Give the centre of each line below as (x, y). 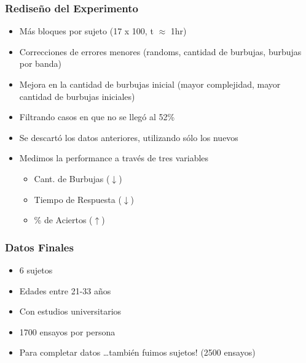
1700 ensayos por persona (67, 331)
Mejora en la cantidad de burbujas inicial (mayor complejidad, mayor (150, 84)
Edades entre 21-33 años (65, 290)
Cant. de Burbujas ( (72, 178)
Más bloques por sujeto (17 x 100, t (86, 31)
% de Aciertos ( (63, 220)
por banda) (40, 63)
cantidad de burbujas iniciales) (77, 96)
